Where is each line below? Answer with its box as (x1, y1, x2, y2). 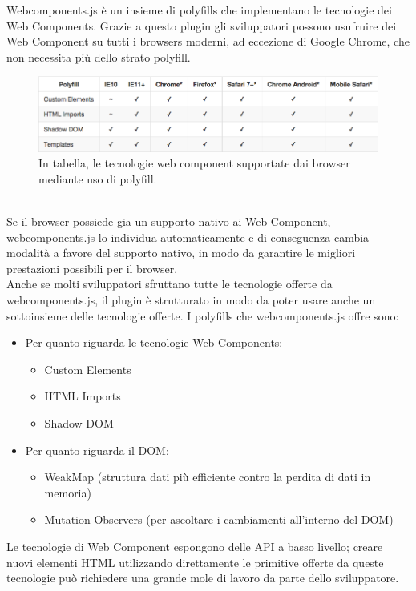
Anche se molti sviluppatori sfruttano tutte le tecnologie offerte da (6, 275, 333, 292)
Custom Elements (44, 360, 131, 377)
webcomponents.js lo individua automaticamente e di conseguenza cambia (6, 228, 370, 245)
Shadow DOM (44, 415, 114, 432)
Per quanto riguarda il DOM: (25, 441, 169, 458)
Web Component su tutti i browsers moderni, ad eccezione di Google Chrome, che (6, 33, 410, 50)
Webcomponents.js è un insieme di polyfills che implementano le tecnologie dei (6, 2, 392, 18)
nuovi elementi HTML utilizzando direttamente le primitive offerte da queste (6, 553, 384, 570)
